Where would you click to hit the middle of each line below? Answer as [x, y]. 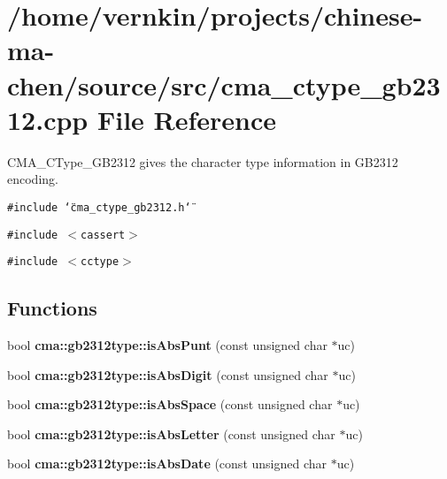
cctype [100, 262]
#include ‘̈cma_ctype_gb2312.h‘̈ [99, 207]
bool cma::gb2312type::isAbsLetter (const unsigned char [171, 433]
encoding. [33, 179]
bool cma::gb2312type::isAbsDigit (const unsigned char [168, 374]
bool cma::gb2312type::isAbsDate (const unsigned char [167, 464]
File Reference [187, 119]
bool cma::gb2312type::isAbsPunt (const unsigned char [167, 345]
